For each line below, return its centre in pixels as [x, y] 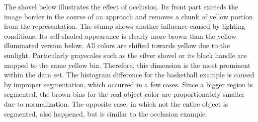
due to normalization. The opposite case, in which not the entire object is [116, 103]
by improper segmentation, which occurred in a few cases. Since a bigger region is [129, 84]
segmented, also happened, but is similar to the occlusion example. [106, 113]
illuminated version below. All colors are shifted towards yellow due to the [117, 45]
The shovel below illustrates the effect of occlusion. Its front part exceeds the [121, 6]
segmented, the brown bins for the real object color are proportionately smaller [124, 94]
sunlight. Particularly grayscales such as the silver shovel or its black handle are [126, 55]
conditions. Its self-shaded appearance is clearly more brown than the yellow [120, 35]
